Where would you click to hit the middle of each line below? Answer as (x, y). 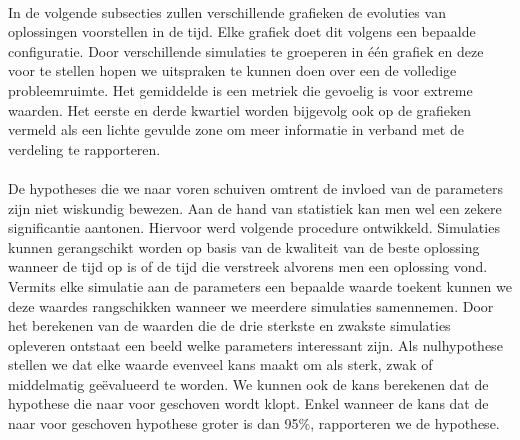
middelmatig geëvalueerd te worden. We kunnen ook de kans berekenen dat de (248, 383)
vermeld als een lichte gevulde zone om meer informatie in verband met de (236, 129)
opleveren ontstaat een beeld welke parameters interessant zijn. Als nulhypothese (255, 344)
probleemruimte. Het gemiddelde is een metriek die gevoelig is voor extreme (240, 89)
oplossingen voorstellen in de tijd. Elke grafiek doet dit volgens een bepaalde (242, 31)
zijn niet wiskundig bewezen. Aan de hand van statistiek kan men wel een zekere (255, 207)
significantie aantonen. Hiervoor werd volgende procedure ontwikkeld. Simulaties (254, 227)
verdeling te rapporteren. (84, 148)
